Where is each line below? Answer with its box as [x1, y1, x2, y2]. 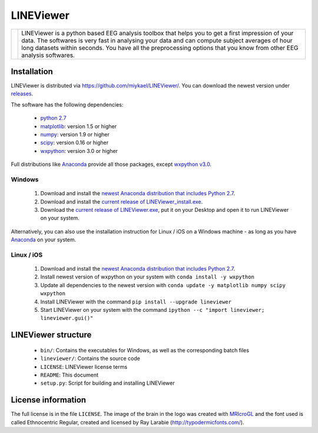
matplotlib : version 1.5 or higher [40, 122, 117, 129]
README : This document [40, 371, 99, 378]
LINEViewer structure [11, 330, 92, 340]
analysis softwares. [21, 51, 75, 59]
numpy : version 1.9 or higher [40, 131, 110, 138]
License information [11, 395, 87, 405]
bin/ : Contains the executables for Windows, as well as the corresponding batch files [40, 347, 250, 354]
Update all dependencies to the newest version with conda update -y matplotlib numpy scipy [40, 281, 286, 288]
